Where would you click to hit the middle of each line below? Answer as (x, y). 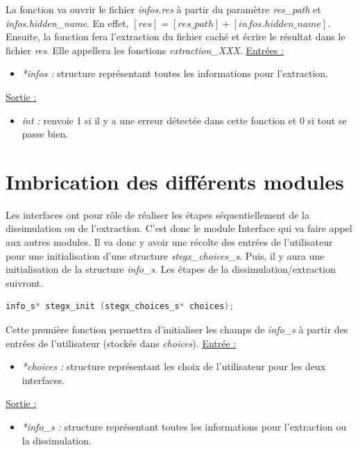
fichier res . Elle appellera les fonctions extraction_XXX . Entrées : (145, 50)
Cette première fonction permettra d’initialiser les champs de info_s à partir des (177, 330)
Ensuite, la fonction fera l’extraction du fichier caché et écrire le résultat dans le (176, 36)
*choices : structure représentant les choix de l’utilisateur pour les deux (174, 366)
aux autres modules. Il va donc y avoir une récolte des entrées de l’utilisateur (169, 242)
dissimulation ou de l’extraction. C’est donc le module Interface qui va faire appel (179, 228)
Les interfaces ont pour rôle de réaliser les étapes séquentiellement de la (157, 214)
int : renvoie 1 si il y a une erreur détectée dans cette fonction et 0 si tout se (184, 120)
